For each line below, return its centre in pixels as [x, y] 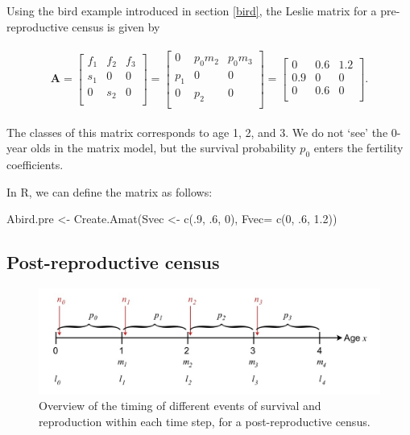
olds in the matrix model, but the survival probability [164, 148]
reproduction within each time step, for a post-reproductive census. [205, 422]
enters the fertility [358, 148]
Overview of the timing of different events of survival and [180, 406]
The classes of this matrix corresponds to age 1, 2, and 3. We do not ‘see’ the [197, 132]
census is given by [116, 26]
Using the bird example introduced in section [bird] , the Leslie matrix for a [192, 10]
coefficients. [35, 165]
